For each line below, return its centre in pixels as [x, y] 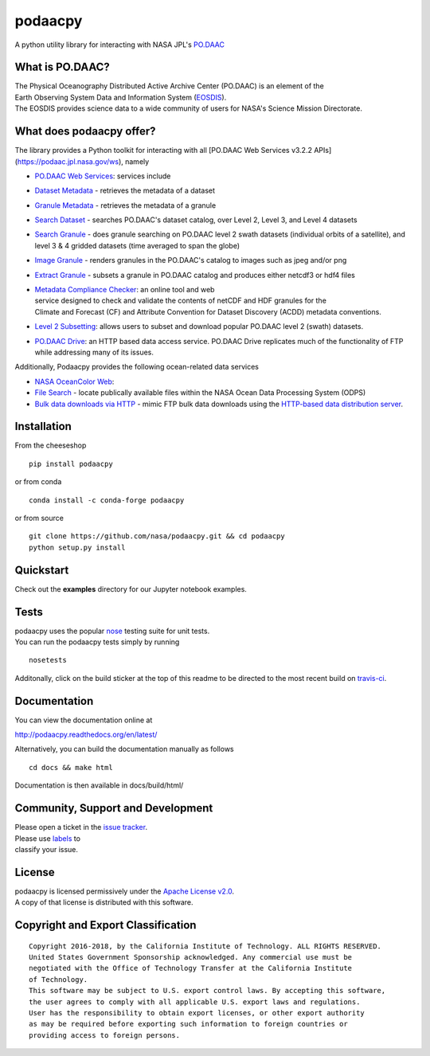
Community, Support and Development [114, 808]
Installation [43, 426]
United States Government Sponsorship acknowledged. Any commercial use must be [191, 957]
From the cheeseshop [51, 445]
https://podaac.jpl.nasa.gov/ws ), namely [83, 161]
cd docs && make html [71, 767]
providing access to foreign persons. [105, 1035]
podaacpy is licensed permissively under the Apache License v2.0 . [125, 891]
